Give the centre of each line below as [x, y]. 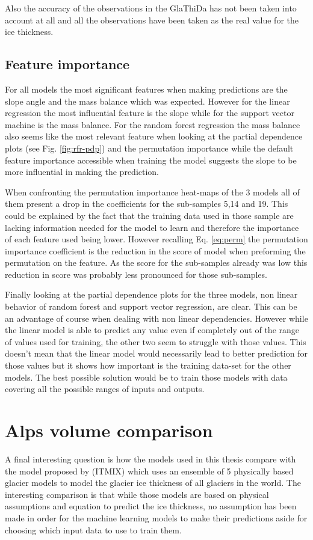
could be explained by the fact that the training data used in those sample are [149, 215]
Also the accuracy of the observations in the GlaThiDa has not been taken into [151, 8]
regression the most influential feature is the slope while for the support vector [150, 113]
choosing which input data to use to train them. [93, 529]
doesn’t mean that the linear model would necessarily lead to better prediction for [156, 353]
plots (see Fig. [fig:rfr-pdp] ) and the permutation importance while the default [149, 148]
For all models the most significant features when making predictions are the [146, 89]
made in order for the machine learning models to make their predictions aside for [156, 517]
